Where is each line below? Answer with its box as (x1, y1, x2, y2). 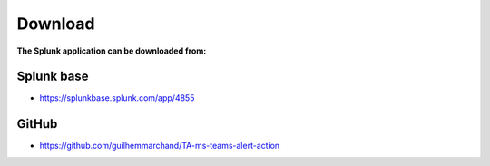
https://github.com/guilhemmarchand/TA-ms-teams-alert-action (39, 141, 280, 151)
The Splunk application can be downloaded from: (16, 45, 207, 56)
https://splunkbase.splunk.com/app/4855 (39, 93, 195, 103)
